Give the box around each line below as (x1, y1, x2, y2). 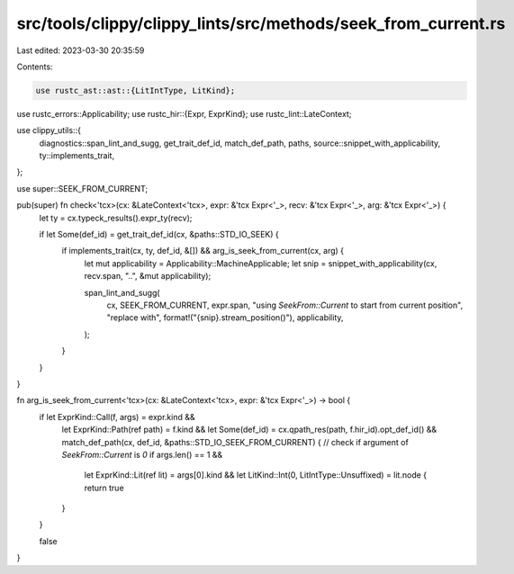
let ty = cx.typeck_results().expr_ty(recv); (39, 212, 193, 223)
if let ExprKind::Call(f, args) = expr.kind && (39, 411, 195, 422)
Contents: (16, 61, 53, 72)
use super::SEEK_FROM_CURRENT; (16, 183, 149, 193)
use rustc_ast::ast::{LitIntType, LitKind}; (35, 85, 236, 95)
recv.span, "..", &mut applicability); (84, 271, 212, 282)
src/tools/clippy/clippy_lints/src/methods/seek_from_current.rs (16, 13, 506, 33)
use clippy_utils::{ (16, 125, 81, 136)
